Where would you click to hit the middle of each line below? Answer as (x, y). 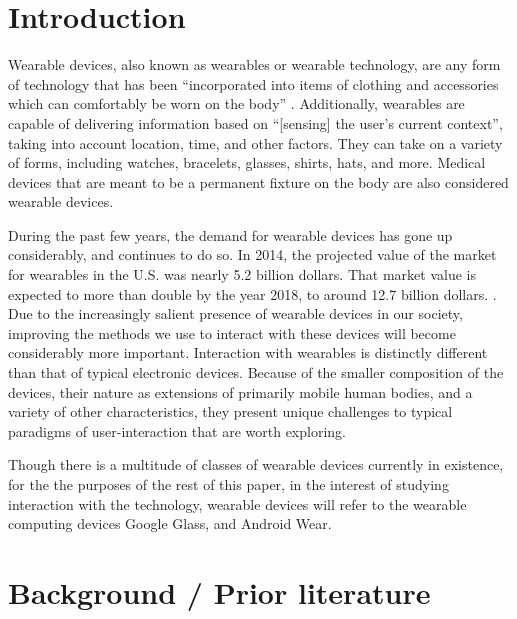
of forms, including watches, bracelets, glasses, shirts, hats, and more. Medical (247, 162)
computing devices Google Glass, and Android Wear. (170, 523)
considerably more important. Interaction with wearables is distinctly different (248, 352)
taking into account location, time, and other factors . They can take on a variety (255, 142)
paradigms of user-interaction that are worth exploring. (177, 430)
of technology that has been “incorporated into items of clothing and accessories (253, 83)
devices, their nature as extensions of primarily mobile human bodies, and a (240, 391)
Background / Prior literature (219, 591)
